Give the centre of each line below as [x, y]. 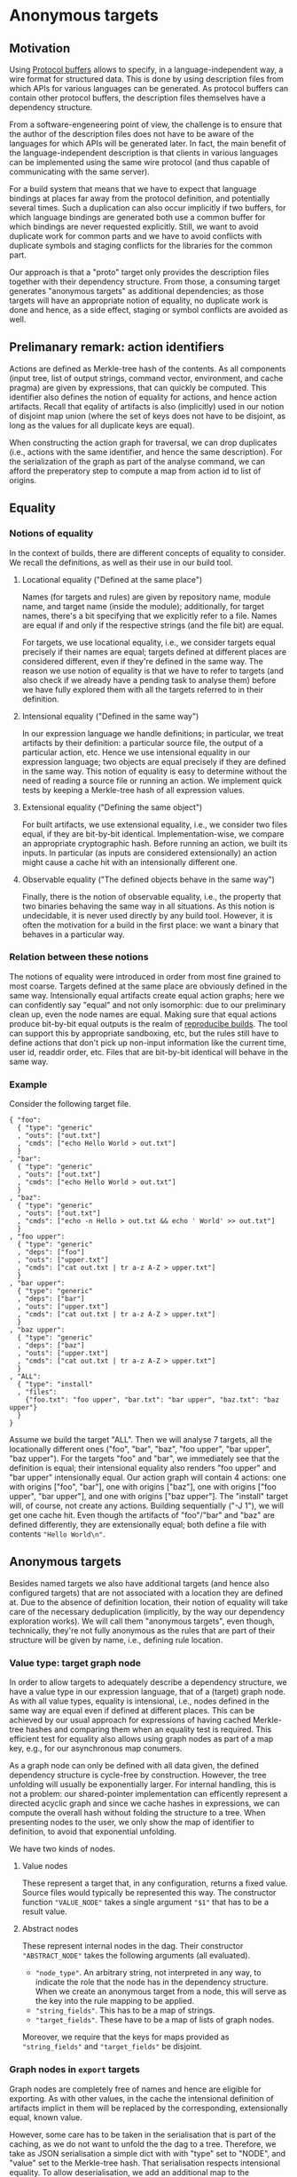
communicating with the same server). [80, 171]
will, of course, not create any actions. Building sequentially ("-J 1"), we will [146, 1506]
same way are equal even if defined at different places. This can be [132, 1711]
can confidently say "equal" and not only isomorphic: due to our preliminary [148, 1005]
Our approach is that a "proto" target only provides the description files [139, 272]
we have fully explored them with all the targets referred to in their [143, 689]
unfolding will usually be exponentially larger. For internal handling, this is [143, 1784]
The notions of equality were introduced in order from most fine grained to [145, 976]
